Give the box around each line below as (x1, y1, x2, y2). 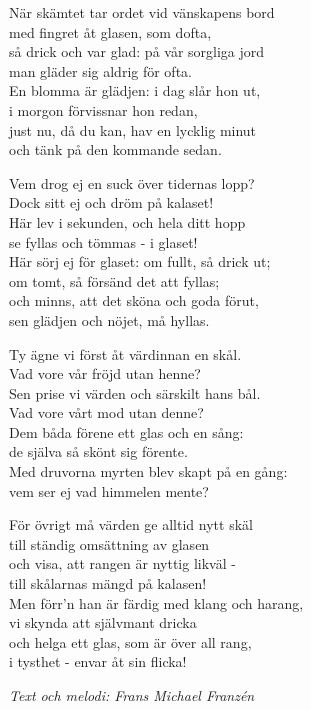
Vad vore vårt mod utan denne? (9, 402, 204, 423)
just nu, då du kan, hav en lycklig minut (9, 119, 257, 140)
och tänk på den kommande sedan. (9, 139, 222, 160)
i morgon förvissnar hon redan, (9, 99, 198, 120)
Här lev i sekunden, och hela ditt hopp (9, 211, 246, 232)
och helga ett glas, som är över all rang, (9, 631, 252, 652)
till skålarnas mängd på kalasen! (9, 573, 207, 594)
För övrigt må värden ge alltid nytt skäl (9, 514, 253, 535)
